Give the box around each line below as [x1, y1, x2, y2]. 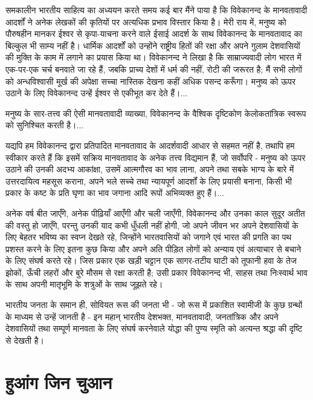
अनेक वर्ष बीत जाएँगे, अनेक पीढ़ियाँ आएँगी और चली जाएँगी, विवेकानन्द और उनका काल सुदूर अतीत [5, 206, 305, 219]
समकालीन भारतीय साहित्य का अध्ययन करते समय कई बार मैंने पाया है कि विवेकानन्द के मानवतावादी [5, 4, 308, 16]
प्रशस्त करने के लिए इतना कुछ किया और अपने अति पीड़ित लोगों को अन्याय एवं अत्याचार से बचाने [5, 242, 302, 255]
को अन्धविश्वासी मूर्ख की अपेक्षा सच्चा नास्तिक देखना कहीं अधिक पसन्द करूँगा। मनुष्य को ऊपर [5, 74, 296, 87]
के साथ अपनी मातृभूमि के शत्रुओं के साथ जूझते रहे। [5, 278, 163, 290]
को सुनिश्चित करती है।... [5, 119, 84, 131]
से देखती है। [5, 333, 44, 346]
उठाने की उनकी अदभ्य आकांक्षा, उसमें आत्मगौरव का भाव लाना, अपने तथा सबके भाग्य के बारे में [5, 163, 294, 175]
